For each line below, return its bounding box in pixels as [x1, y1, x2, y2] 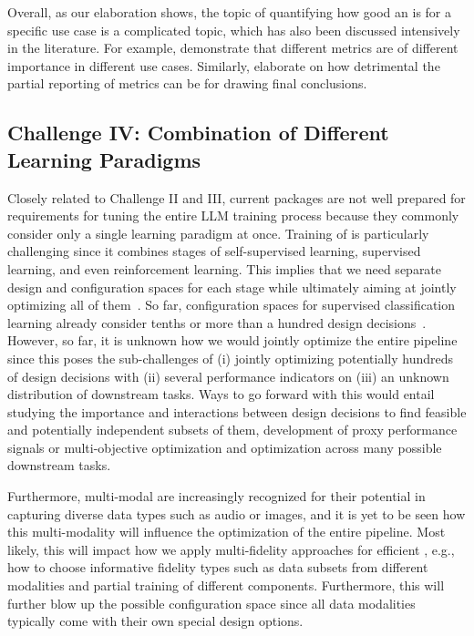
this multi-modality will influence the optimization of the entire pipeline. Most [7, 522, 446, 541]
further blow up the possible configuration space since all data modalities [7, 593, 416, 612]
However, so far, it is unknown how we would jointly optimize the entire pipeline [7, 331, 458, 350]
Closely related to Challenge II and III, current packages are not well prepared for [7, 188, 466, 207]
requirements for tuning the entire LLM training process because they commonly [7, 206, 459, 225]
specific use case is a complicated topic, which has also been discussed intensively [7, 20, 460, 39]
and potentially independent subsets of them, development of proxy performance [7, 420, 458, 439]
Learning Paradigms [7, 145, 201, 173]
